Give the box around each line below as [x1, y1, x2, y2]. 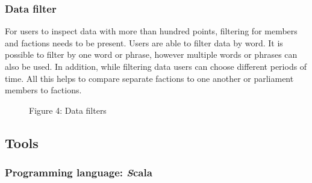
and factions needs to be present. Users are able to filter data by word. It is [5, 36, 283, 49]
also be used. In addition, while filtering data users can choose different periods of [5, 60, 307, 72]
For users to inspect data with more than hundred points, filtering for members [5, 25, 298, 37]
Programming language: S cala [5, 165, 152, 180]
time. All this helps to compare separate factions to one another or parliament [5, 72, 294, 84]
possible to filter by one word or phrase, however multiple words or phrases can [5, 48, 298, 61]
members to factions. [5, 84, 82, 96]
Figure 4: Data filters [29, 104, 107, 116]
